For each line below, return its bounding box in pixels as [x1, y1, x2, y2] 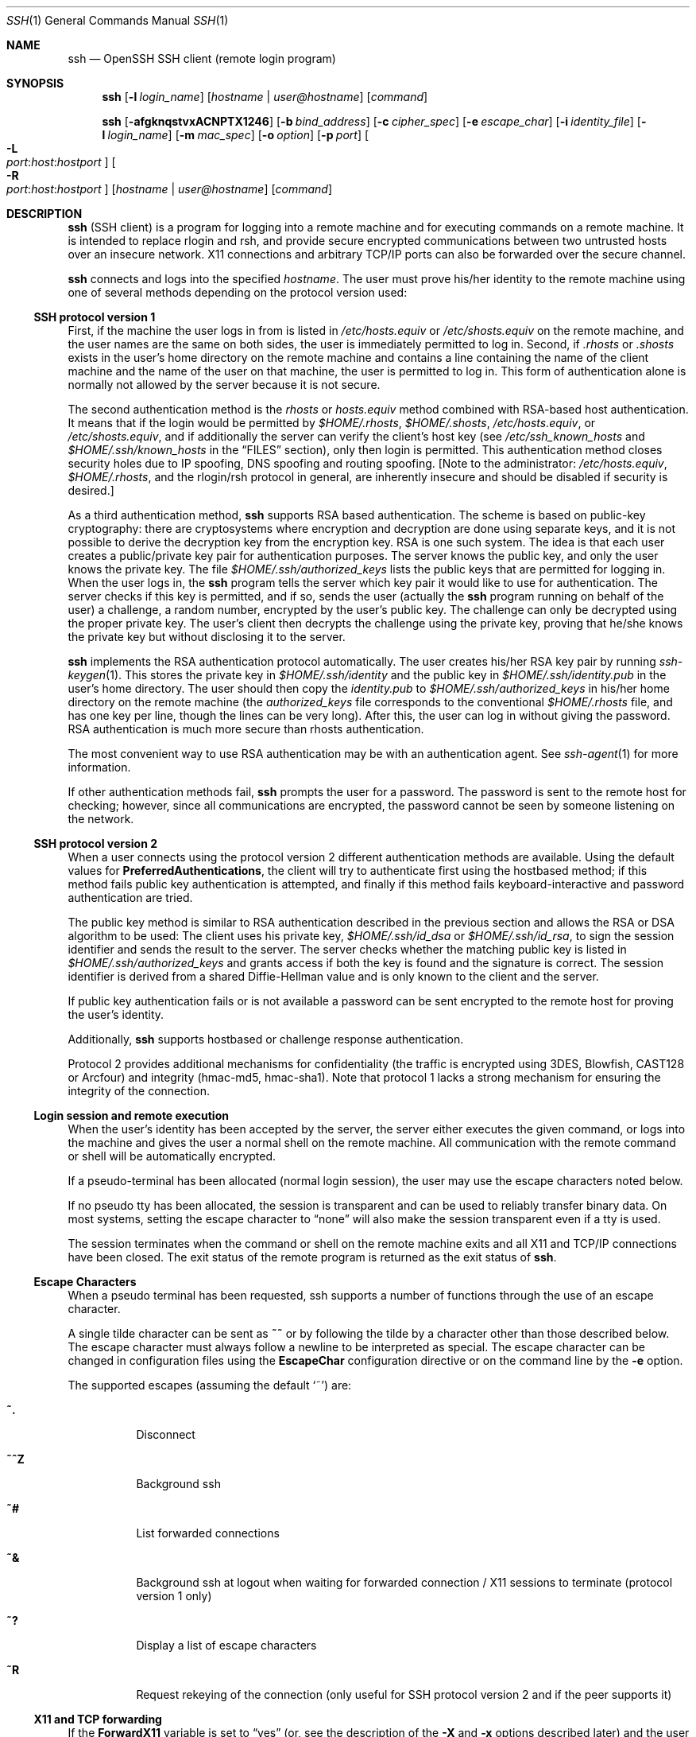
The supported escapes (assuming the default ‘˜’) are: [68, 1378, 352, 1392]
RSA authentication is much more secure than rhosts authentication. [68, 722, 424, 736]
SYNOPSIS [6, 76, 64, 90]
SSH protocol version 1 [33, 310, 156, 324]
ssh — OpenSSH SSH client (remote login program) [68, 52, 336, 65]
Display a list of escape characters [136, 1638, 317, 1652]
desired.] [68, 484, 114, 497]
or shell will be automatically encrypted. [68, 1149, 276, 1163]
